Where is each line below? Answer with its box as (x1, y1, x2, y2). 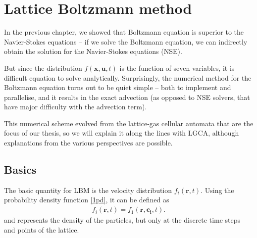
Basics (4, 162, 37, 177)
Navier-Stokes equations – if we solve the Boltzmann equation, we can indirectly (4, 36, 248, 47)
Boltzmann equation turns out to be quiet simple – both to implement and (4, 82, 231, 93)
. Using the (201, 185, 234, 195)
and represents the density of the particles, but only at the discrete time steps (4, 215, 241, 225)
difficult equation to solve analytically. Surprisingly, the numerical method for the (4, 72, 252, 83)
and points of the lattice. (4, 224, 79, 235)
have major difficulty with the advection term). (4, 101, 147, 112)
